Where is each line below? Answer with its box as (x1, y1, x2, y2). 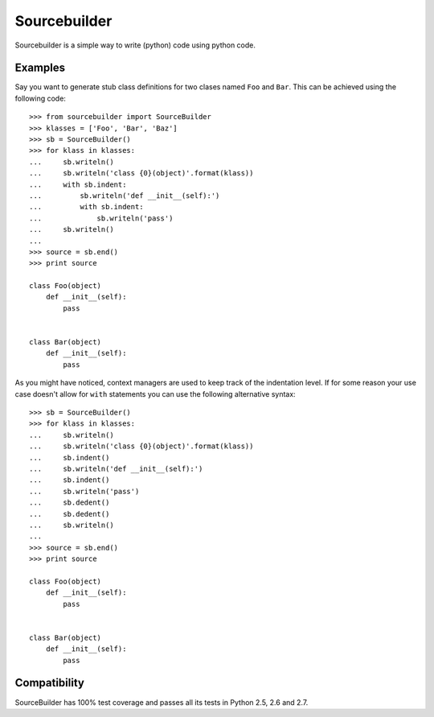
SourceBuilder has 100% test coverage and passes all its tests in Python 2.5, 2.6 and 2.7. (14, 697, 309, 707)
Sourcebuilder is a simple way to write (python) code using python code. (14, 40, 256, 50)
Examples (14, 61, 66, 75)
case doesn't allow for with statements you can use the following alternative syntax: (14, 389, 297, 398)
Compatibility (14, 676, 84, 690)
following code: (14, 93, 66, 103)
